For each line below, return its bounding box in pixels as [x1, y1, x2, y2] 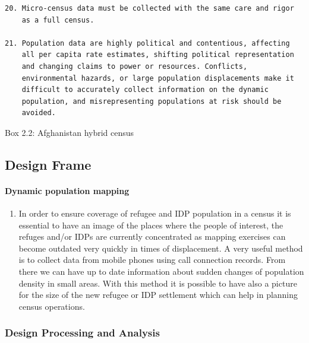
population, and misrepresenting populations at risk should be [21, 97, 282, 106]
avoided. [21, 109, 56, 117]
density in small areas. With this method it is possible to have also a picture [18, 277, 297, 289]
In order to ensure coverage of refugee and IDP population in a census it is [18, 207, 291, 220]
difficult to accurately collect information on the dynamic [21, 85, 269, 94]
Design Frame [5, 155, 92, 173]
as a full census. [21, 15, 94, 24]
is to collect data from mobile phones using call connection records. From [18, 253, 286, 266]
